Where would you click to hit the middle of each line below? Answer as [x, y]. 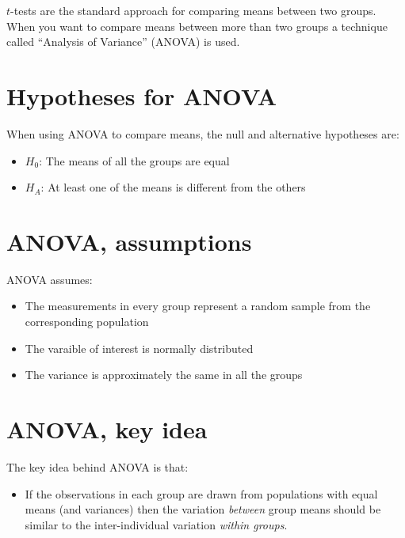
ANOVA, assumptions [129, 241]
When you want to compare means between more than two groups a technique [197, 26]
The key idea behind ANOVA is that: [97, 466]
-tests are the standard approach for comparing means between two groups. [193, 10]
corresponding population [87, 321]
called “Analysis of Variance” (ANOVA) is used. [123, 42]
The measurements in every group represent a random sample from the [198, 306]
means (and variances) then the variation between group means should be [203, 509]
